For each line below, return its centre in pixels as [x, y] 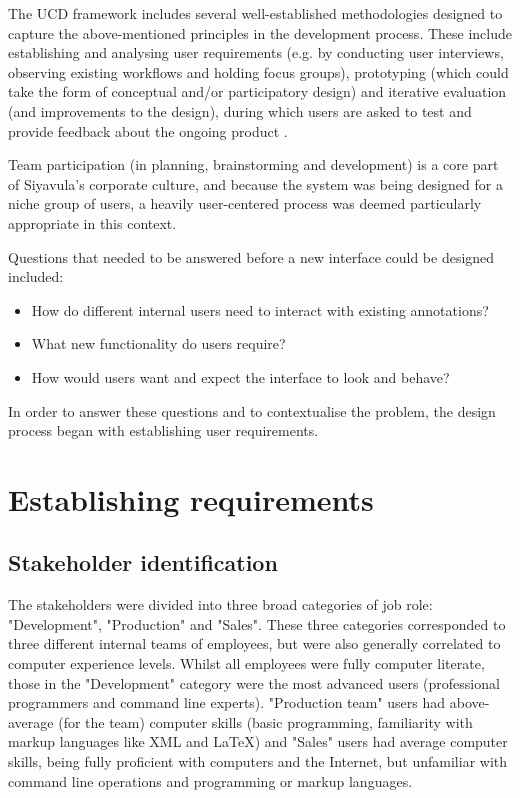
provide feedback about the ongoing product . [148, 130]
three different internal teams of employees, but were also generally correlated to [254, 643]
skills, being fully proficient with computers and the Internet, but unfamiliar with [258, 761]
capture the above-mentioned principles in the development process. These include [260, 32]
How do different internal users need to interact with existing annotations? [260, 309]
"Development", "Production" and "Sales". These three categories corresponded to [257, 623]
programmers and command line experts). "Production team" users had [227, 702]
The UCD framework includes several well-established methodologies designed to [255, 13]
